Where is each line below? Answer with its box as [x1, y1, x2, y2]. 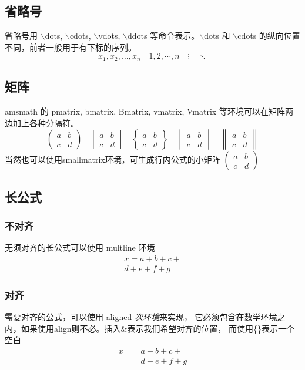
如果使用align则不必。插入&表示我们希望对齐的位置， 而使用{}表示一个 [21, 322, 295, 334]
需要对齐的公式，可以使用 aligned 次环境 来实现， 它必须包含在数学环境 [5, 311, 277, 323]
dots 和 [204, 29, 230, 42]
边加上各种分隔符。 [5, 116, 79, 129]
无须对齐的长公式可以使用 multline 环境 [5, 241, 155, 254]
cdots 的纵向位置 [237, 29, 300, 42]
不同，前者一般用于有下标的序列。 [5, 41, 136, 53]
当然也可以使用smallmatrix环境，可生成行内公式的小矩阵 [5, 153, 220, 166]
